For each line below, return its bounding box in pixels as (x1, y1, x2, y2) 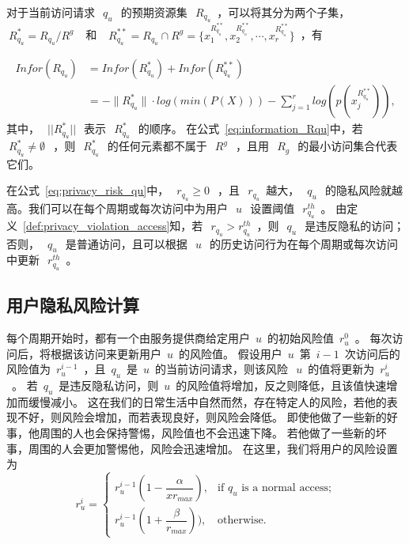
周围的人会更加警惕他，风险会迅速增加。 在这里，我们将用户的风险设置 (28, 440, 398, 456)
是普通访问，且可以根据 (65, 235, 187, 251)
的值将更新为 (308, 361, 375, 377)
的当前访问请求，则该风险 (155, 361, 289, 377)
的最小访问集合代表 (297, 138, 398, 154)
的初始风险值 (267, 330, 335, 346)
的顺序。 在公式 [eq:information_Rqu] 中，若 (138, 120, 363, 137)
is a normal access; (241, 482, 331, 494)
